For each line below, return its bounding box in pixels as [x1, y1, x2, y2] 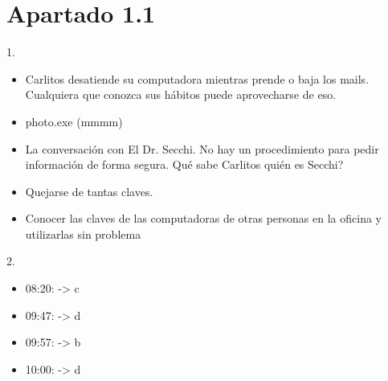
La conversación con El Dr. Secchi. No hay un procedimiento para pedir [25, 140, 379, 157]
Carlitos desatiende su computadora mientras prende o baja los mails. [25, 70, 370, 87]
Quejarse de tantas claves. [25, 182, 153, 199]
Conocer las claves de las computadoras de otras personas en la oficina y [25, 210, 382, 227]
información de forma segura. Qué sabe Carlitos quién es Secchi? [25, 156, 344, 173]
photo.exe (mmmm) [25, 113, 123, 129]
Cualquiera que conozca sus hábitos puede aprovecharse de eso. [25, 86, 337, 103]
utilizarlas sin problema [25, 225, 141, 242]
